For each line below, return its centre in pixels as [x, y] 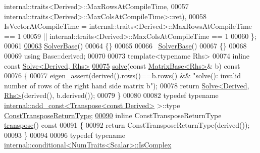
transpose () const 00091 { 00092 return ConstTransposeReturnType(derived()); [127, 125]
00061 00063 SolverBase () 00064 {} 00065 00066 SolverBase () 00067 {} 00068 [125, 46]
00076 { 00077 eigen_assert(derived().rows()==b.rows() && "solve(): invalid [122, 75]
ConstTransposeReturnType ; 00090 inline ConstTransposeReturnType [113, 115]
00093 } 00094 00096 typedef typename [65, 135]
